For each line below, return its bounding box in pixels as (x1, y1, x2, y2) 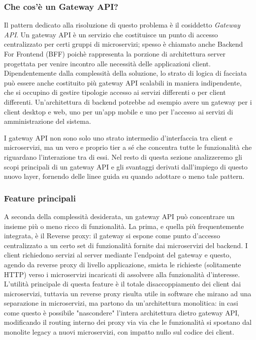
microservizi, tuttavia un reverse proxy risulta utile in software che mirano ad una (4, 288, 252, 298)
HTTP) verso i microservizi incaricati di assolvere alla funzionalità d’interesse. (4, 269, 240, 279)
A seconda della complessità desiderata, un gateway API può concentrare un (4, 211, 235, 221)
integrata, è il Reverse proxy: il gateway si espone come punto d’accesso (4, 230, 220, 241)
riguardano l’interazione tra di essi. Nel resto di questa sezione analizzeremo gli (4, 151, 242, 162)
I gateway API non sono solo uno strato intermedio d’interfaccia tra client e (4, 132, 233, 142)
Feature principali (4, 192, 76, 204)
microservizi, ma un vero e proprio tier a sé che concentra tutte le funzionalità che (4, 142, 252, 152)
